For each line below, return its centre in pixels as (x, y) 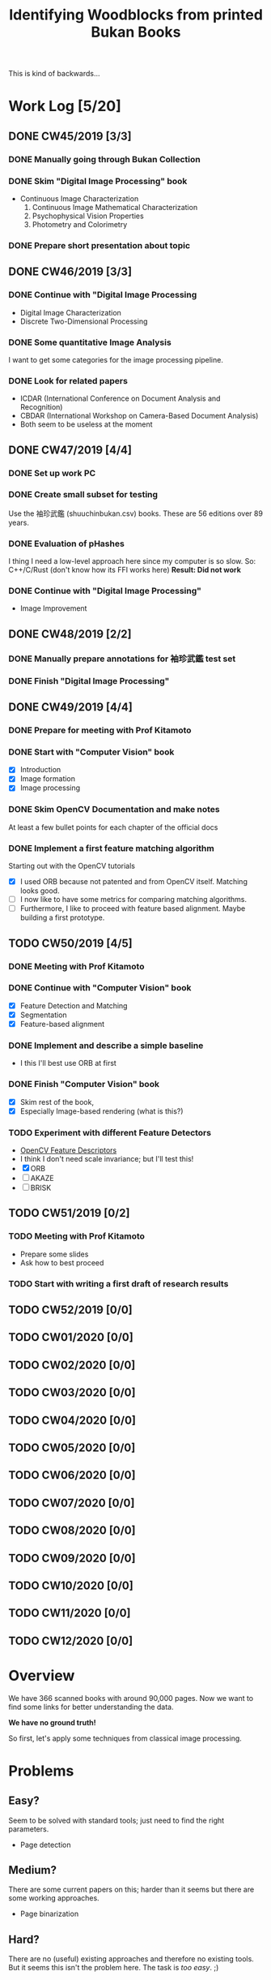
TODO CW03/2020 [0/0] (72, 1393)
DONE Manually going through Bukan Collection (104, 159)
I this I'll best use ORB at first (68, 1063)
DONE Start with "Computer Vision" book (91, 752)
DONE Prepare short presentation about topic (100, 245)
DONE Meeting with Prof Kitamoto (76, 966)
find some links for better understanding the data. (91, 1707)
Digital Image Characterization (70, 312)
